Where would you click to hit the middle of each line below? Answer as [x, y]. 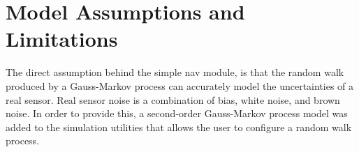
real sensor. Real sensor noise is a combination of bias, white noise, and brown [173, 99]
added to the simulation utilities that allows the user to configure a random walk [179, 127]
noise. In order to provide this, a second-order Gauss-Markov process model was [177, 113]
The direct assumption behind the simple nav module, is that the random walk [175, 72]
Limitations [62, 39]
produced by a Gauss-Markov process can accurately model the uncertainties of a [180, 85]
